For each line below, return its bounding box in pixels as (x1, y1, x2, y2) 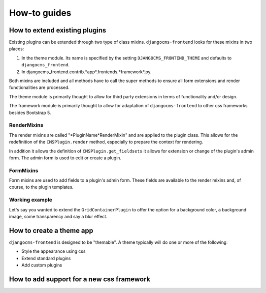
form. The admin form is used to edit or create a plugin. (9, 155, 122, 161)
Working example (9, 197, 53, 204)
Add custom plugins (21, 262, 63, 268)
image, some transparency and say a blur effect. (9, 213, 108, 219)
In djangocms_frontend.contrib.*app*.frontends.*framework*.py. (21, 69, 152, 75)
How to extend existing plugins (9, 26, 106, 34)
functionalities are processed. (9, 85, 70, 90)
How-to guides (9, 7, 71, 18)
